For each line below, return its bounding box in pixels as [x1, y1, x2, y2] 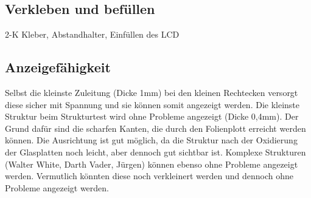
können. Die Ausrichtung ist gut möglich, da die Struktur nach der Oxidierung [5, 134, 298, 146]
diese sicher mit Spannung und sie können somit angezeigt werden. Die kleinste [5, 98, 300, 111]
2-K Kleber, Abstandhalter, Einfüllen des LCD [5, 28, 180, 41]
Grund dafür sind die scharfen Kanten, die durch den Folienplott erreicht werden [5, 121, 306, 134]
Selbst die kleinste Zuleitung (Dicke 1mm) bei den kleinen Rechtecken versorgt [5, 86, 298, 98]
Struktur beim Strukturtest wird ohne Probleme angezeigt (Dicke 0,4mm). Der [5, 110, 299, 123]
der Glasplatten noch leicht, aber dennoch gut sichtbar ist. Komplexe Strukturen [5, 145, 306, 158]
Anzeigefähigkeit [5, 58, 111, 77]
